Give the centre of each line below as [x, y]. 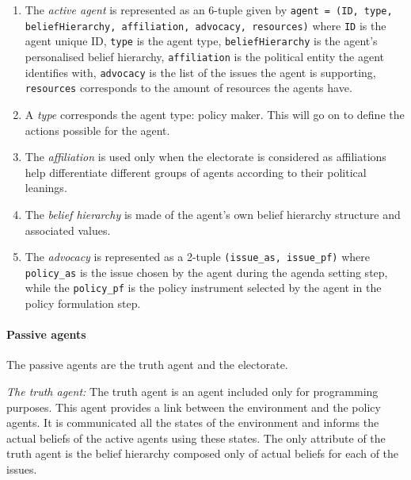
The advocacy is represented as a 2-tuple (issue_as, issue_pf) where [198, 257]
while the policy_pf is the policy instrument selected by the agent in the [203, 288]
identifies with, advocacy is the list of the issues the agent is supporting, [200, 72]
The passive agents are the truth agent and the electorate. [147, 365]
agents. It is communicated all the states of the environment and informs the [193, 422]
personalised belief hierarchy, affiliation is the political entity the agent [205, 56]
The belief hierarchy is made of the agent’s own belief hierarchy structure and [213, 214]
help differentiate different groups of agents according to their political [196, 172]
